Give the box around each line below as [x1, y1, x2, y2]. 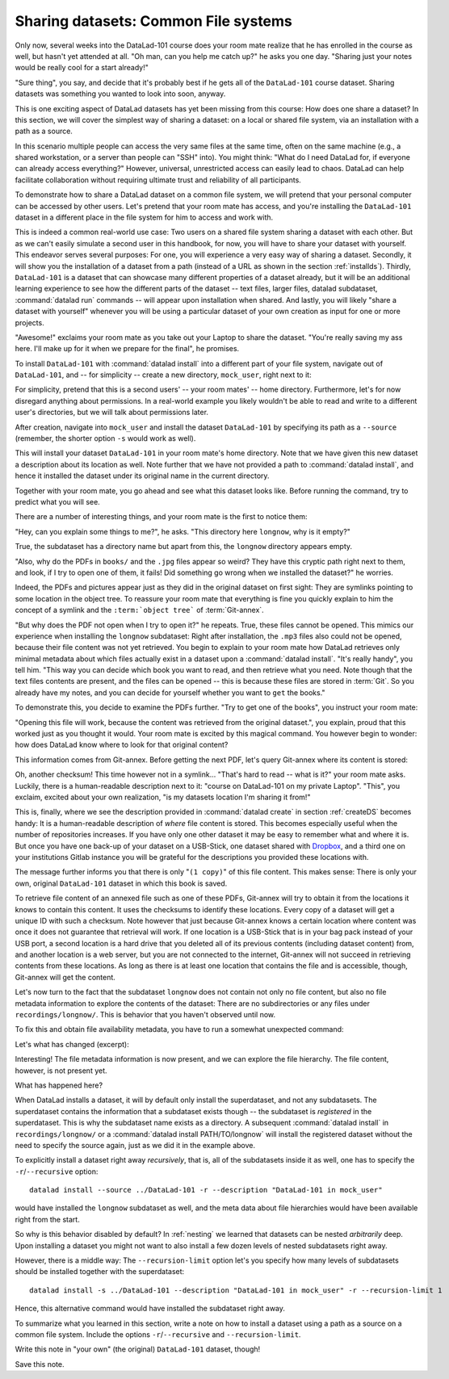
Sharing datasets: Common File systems [15, 12, 292, 30]
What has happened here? [15, 1080, 103, 1090]
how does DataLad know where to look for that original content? [15, 740, 229, 750]
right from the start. [15, 1214, 80, 1224]
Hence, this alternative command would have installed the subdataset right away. [15, 1304, 286, 1314]
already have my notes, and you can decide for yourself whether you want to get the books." [15, 687, 326, 698]
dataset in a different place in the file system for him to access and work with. [15, 212, 274, 222]
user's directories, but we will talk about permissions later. [15, 408, 209, 417]
